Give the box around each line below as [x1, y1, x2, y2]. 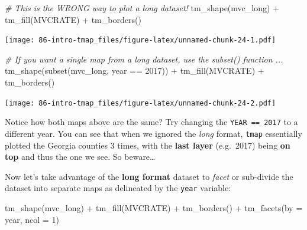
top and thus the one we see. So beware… [5, 150, 156, 163]
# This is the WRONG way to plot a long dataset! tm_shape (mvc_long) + [5, 2, 279, 14]
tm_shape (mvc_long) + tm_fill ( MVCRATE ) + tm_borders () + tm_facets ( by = [5, 202, 303, 214]
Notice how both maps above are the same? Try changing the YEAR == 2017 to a [5, 116, 298, 128]
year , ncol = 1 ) [5, 213, 59, 225]
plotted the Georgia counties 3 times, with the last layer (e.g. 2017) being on [5, 139, 290, 151]
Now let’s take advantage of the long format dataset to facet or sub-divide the [5, 170, 293, 182]
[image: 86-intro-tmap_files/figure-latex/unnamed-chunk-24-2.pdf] [5, 98, 276, 107]
